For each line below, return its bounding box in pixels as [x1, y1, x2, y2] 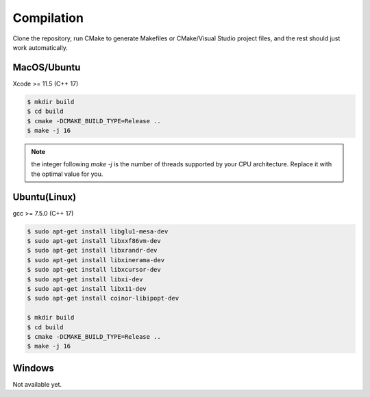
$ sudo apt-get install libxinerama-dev [27, 256, 164, 264]
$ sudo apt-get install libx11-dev [27, 285, 147, 292]
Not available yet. [12, 380, 62, 388]
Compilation [12, 10, 84, 25]
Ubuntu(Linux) [12, 191, 77, 203]
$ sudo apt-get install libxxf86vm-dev [27, 237, 161, 245]
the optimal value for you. [31, 170, 103, 178]
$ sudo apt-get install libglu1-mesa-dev [27, 227, 169, 235]
